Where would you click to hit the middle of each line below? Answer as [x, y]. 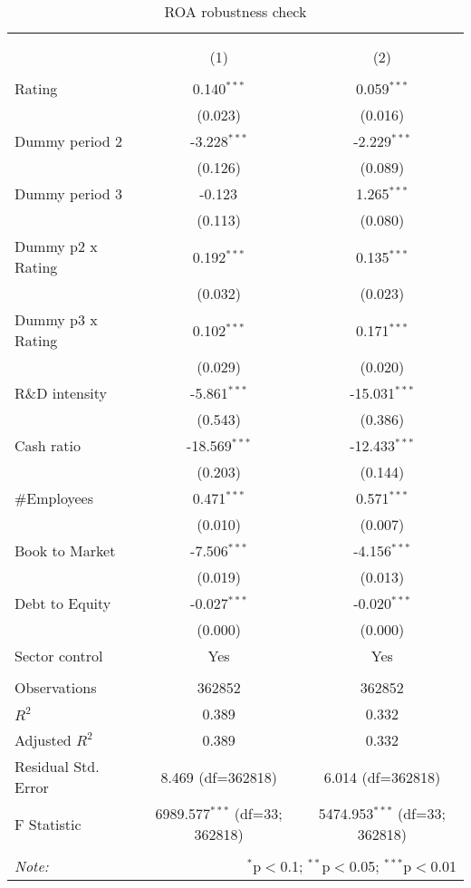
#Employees [54, 498]
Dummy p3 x [56, 319]
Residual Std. [57, 766]
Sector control [59, 656]
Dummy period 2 [68, 141]
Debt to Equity [63, 603]
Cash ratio [48, 445]
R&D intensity [61, 393]
